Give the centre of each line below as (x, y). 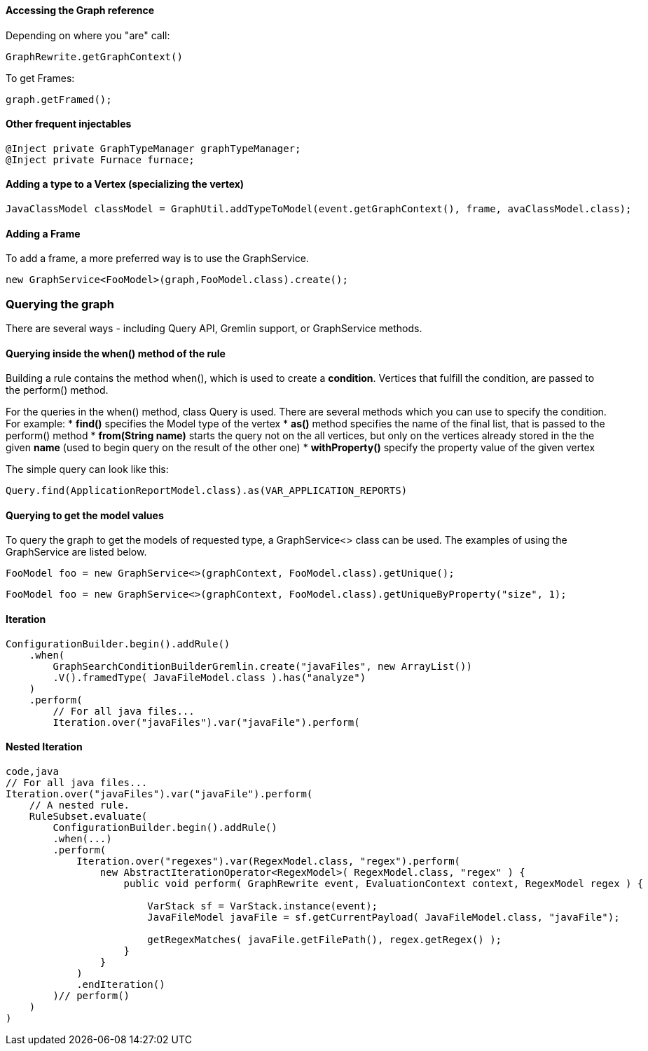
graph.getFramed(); (59, 99)
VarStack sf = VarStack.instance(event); (263, 906)
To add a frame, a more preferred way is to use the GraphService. (157, 259)
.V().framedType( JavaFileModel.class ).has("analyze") (209, 677)
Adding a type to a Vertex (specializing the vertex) (125, 184)
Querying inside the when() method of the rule (116, 353)
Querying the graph (60, 304)
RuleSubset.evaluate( (88, 816)
